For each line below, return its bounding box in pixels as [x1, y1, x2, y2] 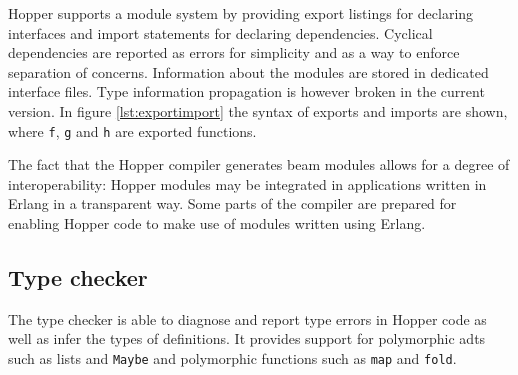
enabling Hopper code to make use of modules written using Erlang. [8, 213, 426, 233]
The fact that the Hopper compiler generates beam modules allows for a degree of [8, 154, 510, 175]
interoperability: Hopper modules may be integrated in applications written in [8, 173, 487, 194]
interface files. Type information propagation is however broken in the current [8, 81, 485, 102]
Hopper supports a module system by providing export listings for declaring [8, 3, 474, 23]
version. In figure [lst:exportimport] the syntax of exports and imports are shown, [8, 100, 508, 121]
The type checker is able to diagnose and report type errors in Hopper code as [8, 308, 487, 329]
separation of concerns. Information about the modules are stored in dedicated [8, 61, 489, 82]
